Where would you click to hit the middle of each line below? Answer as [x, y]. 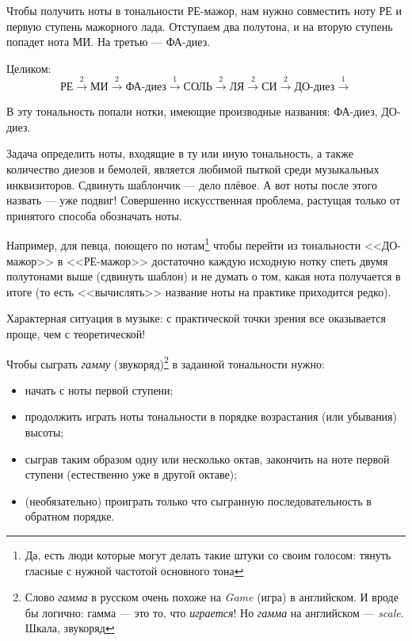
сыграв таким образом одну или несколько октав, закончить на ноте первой [207, 458]
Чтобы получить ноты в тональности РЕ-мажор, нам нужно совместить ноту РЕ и [204, 10]
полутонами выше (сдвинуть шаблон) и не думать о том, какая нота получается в [204, 276]
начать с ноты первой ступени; [99, 389]
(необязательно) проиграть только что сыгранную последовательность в [198, 500]
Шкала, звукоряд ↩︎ [70, 628]
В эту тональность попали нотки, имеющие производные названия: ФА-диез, [192, 111]
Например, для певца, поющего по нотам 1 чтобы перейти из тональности [184, 244]
